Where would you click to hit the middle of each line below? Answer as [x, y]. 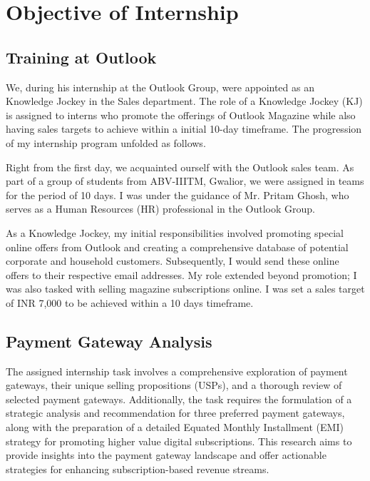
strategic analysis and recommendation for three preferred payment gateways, [175, 413]
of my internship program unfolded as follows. [106, 142]
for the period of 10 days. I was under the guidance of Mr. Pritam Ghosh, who [178, 194]
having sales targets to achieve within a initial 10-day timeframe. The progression [184, 129]
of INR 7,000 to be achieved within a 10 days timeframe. [130, 302]
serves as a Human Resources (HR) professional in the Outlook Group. [160, 209]
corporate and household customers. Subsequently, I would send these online [173, 261]
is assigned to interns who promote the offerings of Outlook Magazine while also [181, 115]
